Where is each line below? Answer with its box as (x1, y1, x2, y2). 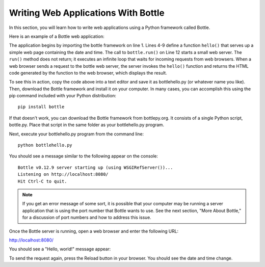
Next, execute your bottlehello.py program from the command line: (9, 131, 144, 137)
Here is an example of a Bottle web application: (9, 33, 105, 39)
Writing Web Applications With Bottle (9, 7, 164, 18)
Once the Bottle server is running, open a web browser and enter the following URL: (9, 228, 179, 234)
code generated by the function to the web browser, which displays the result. (9, 70, 167, 76)
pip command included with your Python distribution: (9, 93, 116, 99)
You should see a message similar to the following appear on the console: (9, 153, 158, 159)
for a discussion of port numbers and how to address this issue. (22, 214, 152, 220)
